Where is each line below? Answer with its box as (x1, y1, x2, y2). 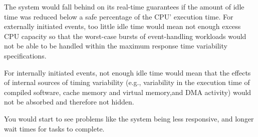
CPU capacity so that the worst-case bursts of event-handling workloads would (4, 30, 246, 41)
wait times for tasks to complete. (4, 123, 105, 133)
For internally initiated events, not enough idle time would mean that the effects (4, 67, 251, 77)
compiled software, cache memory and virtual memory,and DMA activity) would (4, 86, 251, 97)
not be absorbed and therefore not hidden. (4, 96, 134, 107)
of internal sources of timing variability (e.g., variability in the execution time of (4, 77, 250, 87)
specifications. (4, 50, 47, 60)
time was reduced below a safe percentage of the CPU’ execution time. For (4, 11, 233, 21)
